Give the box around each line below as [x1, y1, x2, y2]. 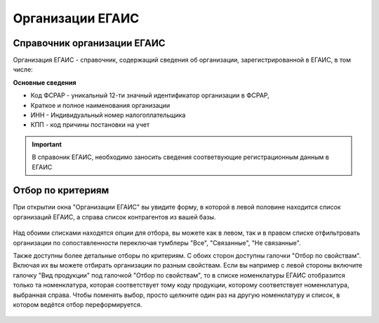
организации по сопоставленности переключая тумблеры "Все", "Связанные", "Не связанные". [13, 238, 301, 247]
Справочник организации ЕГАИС [13, 37, 166, 49]
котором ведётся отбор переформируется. [13, 301, 142, 308]
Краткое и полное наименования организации [30, 101, 171, 109]
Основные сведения [13, 78, 77, 87]
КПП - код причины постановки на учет [30, 121, 150, 129]
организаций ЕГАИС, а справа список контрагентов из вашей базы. [13, 212, 216, 221]
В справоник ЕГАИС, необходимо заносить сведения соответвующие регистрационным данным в [32, 153, 329, 161]
